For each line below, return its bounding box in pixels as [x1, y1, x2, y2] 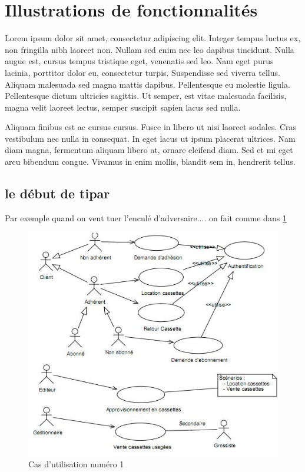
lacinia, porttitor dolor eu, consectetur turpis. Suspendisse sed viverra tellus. [5, 66, 280, 78]
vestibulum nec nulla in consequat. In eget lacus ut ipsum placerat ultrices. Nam [5, 132, 296, 144]
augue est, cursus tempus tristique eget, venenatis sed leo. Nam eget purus [5, 55, 274, 67]
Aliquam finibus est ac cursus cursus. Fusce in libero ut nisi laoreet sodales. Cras [5, 121, 297, 133]
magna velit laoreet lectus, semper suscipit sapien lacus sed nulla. [5, 101, 241, 113]
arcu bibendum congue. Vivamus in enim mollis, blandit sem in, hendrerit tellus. [5, 155, 296, 168]
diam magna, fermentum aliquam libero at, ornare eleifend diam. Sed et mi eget [5, 144, 293, 156]
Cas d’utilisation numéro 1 [28, 457, 124, 470]
